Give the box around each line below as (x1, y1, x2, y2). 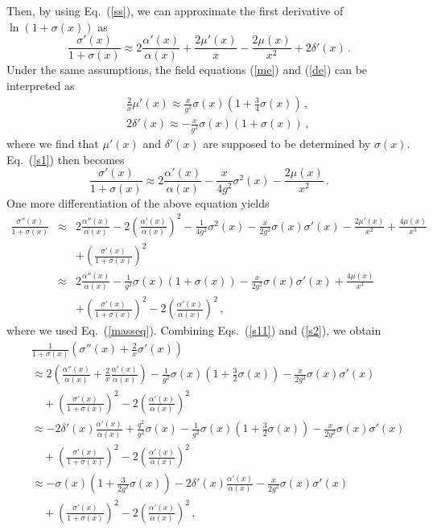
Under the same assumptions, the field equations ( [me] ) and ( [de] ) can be (6, 61, 368, 78)
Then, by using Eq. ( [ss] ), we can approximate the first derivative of (6, 2, 344, 19)
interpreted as (6, 76, 75, 93)
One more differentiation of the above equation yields (6, 194, 270, 211)
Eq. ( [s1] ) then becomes (6, 150, 125, 167)
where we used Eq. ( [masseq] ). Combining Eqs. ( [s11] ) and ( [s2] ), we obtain (6, 322, 381, 339)
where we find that (6, 135, 99, 152)
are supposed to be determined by (203, 135, 371, 152)
